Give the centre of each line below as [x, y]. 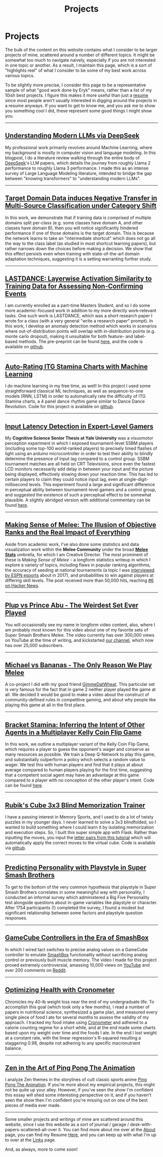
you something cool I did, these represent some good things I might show [79, 111]
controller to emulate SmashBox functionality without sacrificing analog [76, 954]
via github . [16, 848]
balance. [14, 1048]
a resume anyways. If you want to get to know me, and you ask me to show [80, 105]
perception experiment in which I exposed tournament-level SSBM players [79, 443]
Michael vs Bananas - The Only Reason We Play [79, 665]
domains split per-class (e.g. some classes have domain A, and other [74, 222]
